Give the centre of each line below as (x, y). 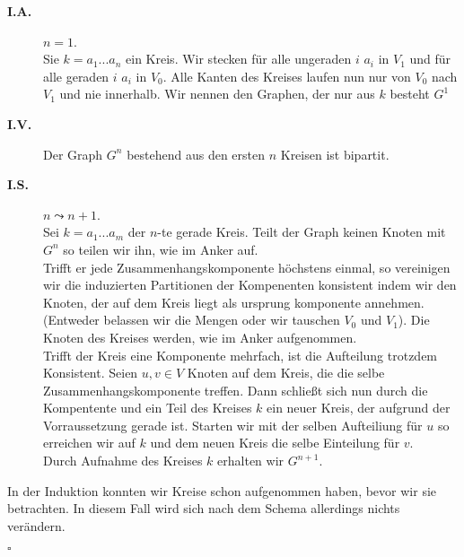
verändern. (36, 525)
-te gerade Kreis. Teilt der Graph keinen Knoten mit (302, 232)
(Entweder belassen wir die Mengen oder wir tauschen (192, 320)
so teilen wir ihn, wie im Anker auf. (161, 249)
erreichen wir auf (89, 443)
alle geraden (76, 76)
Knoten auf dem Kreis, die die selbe (286, 373)
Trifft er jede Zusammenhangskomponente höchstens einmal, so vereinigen (247, 267)
